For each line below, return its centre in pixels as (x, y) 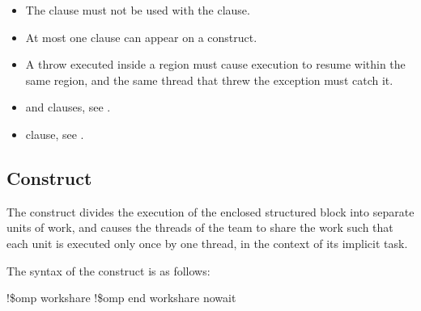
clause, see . (55, 134)
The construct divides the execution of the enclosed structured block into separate (210, 211)
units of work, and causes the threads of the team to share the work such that (200, 227)
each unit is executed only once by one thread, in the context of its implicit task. (207, 243)
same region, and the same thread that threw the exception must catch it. (209, 80)
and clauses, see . (68, 107)
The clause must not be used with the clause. (138, 10)
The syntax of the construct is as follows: (108, 270)
